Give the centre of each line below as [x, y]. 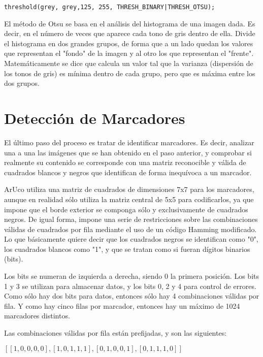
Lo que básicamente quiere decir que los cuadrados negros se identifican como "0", [131, 239]
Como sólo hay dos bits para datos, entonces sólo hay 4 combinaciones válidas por [132, 296]
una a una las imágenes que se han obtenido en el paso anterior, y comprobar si [128, 152]
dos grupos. [22, 83]
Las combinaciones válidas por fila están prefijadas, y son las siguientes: [116, 333]
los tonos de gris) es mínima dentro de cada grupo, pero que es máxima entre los [130, 73]
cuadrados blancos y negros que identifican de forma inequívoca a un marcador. [128, 172]
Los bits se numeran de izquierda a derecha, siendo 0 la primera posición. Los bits [131, 276]
